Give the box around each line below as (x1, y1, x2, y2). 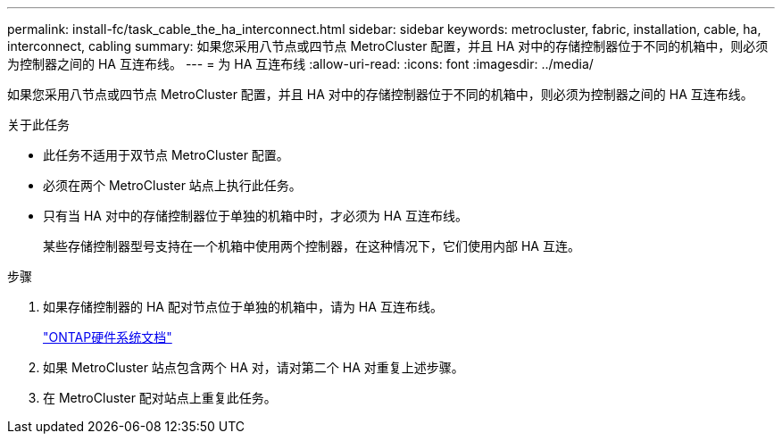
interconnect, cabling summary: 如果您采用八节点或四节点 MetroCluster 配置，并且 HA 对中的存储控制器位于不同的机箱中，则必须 (7, 38, 769, 54)
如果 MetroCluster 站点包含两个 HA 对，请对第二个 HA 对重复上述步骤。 (43, 360, 464, 375)
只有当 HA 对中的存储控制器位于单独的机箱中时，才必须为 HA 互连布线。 (43, 208, 468, 223)
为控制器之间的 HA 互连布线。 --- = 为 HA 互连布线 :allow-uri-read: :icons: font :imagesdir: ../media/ (7, 56, 594, 71)
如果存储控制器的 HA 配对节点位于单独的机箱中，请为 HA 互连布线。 (43, 299, 443, 314)
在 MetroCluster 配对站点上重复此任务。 (43, 390, 277, 405)
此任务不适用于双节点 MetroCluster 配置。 (43, 147, 289, 162)
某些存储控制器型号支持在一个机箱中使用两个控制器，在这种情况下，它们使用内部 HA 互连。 (43, 238, 580, 254)
